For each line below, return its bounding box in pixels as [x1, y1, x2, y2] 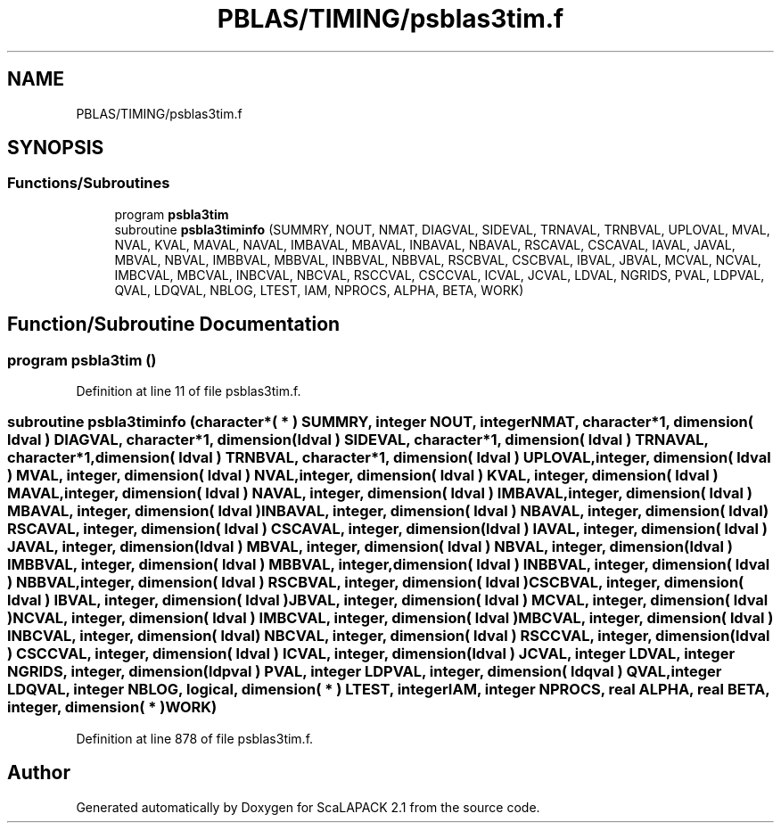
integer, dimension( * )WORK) [7, 698, 218, 717]
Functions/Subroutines [7, 174, 170, 193]
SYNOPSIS [7, 136, 104, 160]
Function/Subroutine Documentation [7, 313, 341, 336]
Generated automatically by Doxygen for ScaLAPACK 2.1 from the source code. [76, 799, 540, 815]
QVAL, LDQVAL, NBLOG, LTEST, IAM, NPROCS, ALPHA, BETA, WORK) [114, 282, 524, 298]
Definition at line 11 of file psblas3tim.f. [76, 383, 301, 399]
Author [7, 761, 70, 785]
